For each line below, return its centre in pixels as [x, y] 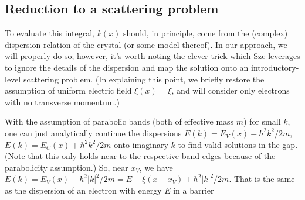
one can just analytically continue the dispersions [93, 132]
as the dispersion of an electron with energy [83, 190]
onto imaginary [141, 144]
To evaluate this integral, [50, 33]
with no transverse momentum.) [62, 101]
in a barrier [194, 190]
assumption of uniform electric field [68, 90]
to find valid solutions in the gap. [238, 144]
